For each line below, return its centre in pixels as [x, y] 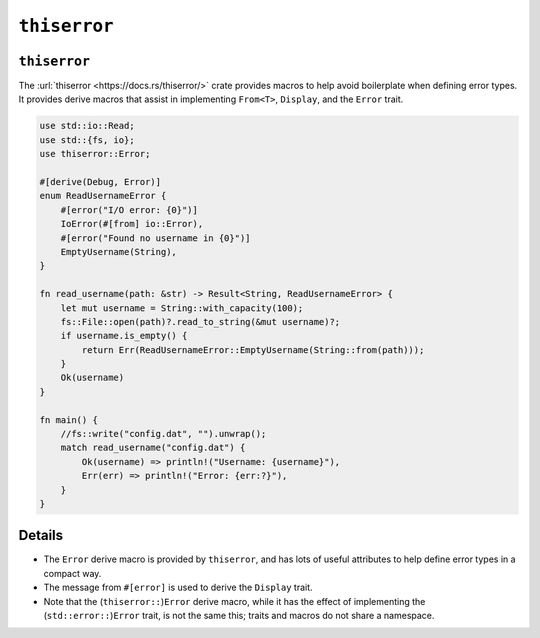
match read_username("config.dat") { [153, 448]
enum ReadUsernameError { [103, 196]
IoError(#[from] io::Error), [132, 224]
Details [41, 535]
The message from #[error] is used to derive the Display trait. [178, 587]
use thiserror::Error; [95, 154]
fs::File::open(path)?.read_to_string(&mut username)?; [200, 321]
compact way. [72, 573]
